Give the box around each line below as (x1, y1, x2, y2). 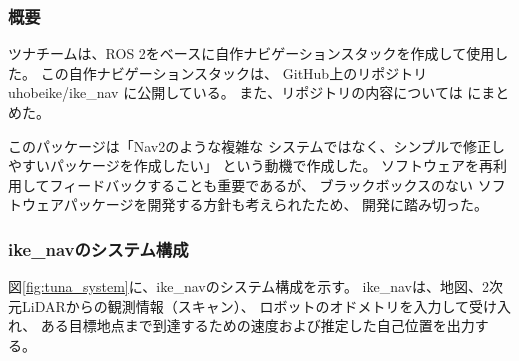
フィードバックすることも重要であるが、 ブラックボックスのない (49, 174, 474, 195)
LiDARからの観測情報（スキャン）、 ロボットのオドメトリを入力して (21, 295, 469, 316)
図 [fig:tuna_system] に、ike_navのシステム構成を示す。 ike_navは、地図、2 (8, 276, 489, 297)
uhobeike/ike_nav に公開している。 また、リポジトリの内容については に (8, 82, 482, 103)
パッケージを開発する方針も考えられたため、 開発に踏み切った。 (63, 194, 489, 215)
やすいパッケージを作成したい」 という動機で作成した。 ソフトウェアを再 (8, 155, 494, 176)
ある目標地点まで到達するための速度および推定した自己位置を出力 (40, 315, 475, 336)
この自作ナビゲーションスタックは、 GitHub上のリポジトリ (40, 62, 428, 83)
